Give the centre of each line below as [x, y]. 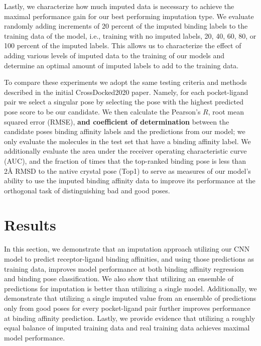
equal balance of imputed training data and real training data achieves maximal [127, 328]
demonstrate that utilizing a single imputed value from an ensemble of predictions [130, 298]
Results [30, 225]
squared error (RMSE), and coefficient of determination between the [117, 121]
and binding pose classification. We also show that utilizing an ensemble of [119, 278]
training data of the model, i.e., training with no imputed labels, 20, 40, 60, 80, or [130, 35]
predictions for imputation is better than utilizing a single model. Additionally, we [130, 288]
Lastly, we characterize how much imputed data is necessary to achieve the [119, 6]
